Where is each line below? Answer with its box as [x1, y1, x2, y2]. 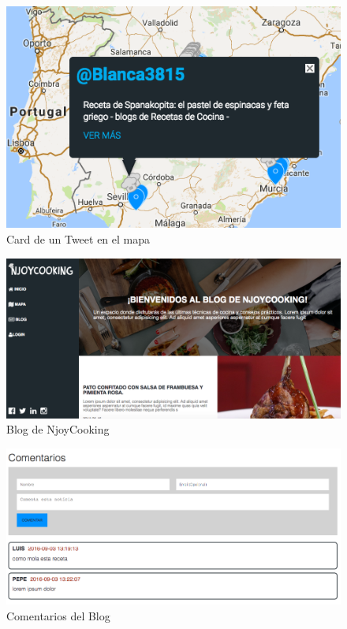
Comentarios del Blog [6, 607, 110, 623]
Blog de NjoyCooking [6, 421, 110, 437]
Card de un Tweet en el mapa [6, 231, 151, 248]
